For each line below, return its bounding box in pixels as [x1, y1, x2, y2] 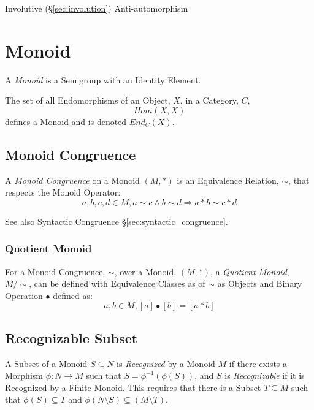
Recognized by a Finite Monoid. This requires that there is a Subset [5, 381, 261, 393]
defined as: [53, 289, 93, 302]
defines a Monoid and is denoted [5, 115, 127, 127]
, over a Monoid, [114, 265, 177, 278]
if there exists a [229, 357, 288, 370]
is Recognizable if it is [224, 369, 305, 382]
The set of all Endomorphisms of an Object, [5, 94, 170, 107]
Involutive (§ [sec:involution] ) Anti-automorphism [5, 2, 188, 14]
